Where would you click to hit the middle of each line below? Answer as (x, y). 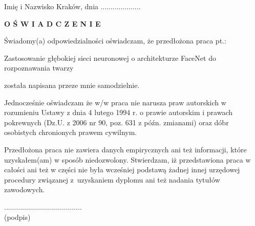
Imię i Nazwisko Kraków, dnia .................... (72, 6)
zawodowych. (25, 189)
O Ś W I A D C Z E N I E (52, 23)
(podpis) (17, 217)
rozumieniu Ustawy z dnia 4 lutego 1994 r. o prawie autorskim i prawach (118, 112)
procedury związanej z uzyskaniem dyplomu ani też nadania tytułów (112, 179)
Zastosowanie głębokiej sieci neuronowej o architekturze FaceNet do (110, 58)
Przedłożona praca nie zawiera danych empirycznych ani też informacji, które (125, 149)
